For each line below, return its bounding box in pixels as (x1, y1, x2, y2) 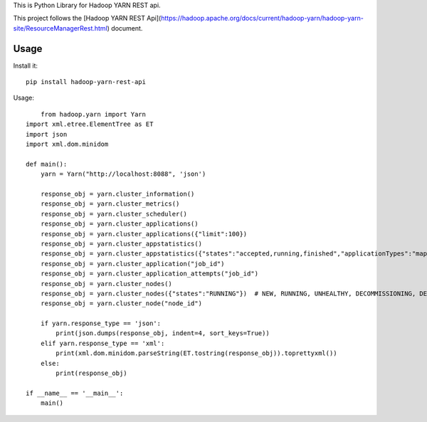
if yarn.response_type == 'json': (40, 320, 162, 327)
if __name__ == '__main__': (26, 389, 124, 397)
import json (26, 130, 68, 138)
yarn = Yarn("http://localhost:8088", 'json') (40, 170, 206, 178)
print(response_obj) (56, 369, 127, 377)
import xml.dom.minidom (26, 140, 109, 149)
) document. (107, 23, 143, 32)
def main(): (26, 160, 68, 168)
